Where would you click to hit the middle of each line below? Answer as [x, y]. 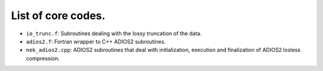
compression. [43, 58]
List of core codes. [58, 16]
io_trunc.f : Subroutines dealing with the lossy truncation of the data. [114, 33]
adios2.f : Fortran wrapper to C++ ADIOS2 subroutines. [96, 41]
